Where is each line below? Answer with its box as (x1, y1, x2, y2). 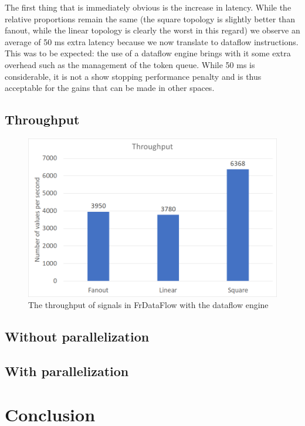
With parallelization (5, 362, 129, 380)
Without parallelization (5, 327, 150, 346)
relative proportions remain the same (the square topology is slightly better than (5, 12, 295, 25)
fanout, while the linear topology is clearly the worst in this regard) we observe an (5, 24, 300, 36)
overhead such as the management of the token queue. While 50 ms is (5, 58, 255, 70)
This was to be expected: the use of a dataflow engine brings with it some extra (5, 47, 291, 59)
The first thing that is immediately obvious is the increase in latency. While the (5, 1, 292, 13)
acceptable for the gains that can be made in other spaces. (5, 82, 215, 94)
